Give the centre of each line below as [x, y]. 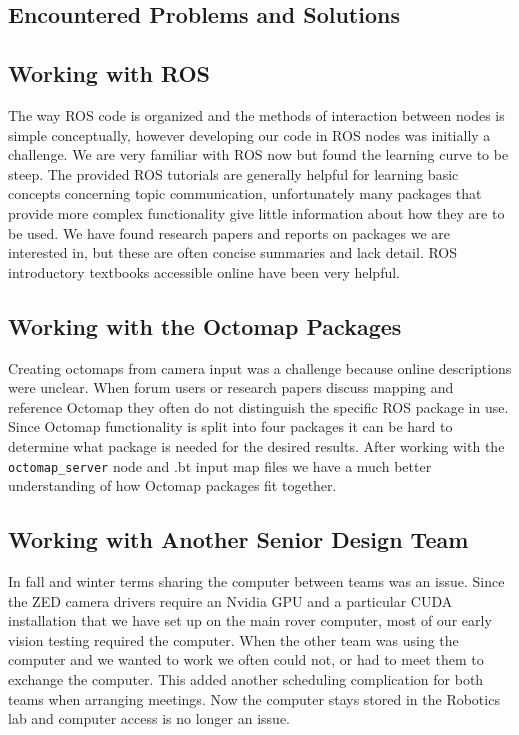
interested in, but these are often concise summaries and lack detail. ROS [233, 252]
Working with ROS [109, 73]
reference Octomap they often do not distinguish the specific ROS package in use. [258, 406]
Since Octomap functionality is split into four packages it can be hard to [230, 426]
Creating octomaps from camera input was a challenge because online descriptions [260, 367]
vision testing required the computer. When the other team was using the [233, 639]
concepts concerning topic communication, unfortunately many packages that [245, 193]
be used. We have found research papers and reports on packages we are [229, 232]
